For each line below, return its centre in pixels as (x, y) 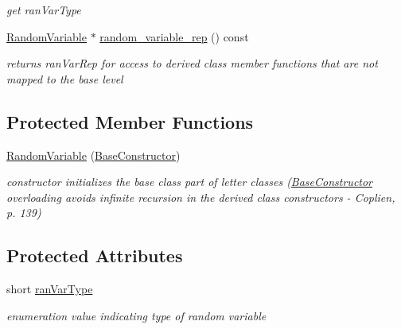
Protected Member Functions (130, 121)
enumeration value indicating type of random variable (136, 315)
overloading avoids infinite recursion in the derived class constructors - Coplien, (201, 197)
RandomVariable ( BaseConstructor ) (93, 155)
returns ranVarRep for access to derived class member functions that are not (192, 63)
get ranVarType (44, 10)
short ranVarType (50, 289)
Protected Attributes (95, 255)
